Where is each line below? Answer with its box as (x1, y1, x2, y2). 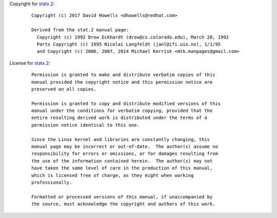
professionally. (31, 180, 72, 185)
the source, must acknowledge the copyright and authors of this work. (31, 201, 215, 207)
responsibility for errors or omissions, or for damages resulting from (31, 151, 218, 156)
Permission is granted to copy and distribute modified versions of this (31, 101, 221, 106)
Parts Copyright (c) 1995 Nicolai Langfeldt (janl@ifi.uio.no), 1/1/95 (36, 41, 221, 47)
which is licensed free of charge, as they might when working (31, 172, 194, 178)
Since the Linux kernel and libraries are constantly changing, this (31, 136, 210, 142)
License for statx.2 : (9, 60, 51, 66)
